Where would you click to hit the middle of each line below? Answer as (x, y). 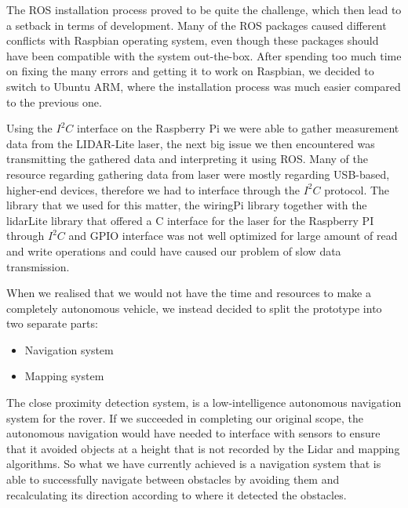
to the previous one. (54, 102)
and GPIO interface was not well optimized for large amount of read (233, 236)
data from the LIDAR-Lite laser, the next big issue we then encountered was (191, 143)
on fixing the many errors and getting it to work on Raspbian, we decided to (190, 71)
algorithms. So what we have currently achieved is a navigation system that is (194, 464)
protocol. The (357, 189)
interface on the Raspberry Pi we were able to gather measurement (238, 128)
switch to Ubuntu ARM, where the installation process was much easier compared (204, 86)
